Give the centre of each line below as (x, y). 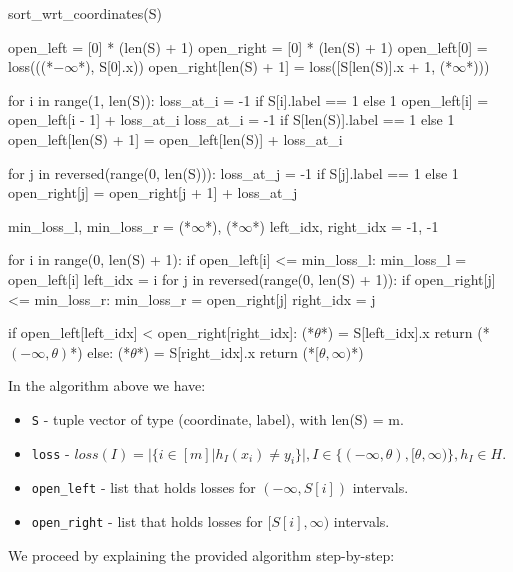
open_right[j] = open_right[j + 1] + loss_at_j (153, 192)
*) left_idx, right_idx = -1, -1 (345, 225)
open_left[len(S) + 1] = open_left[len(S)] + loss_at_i (175, 138)
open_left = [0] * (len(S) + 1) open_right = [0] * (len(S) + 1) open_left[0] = (248, 46)
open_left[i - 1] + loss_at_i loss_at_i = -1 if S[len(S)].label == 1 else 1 (231, 119)
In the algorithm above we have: (107, 385)
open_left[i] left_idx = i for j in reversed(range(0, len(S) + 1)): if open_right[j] (252, 278)
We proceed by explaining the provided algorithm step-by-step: (201, 554)
